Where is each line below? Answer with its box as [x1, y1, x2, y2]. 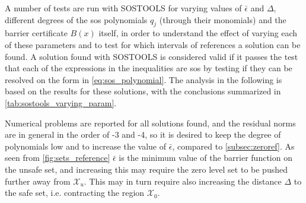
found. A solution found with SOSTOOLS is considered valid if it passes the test [5, 50, 298, 62]
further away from [5, 175, 71, 187]
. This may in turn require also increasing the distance [84, 175, 282, 187]
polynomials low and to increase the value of [5, 139, 167, 152]
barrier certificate [5, 27, 68, 39]
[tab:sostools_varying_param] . [5, 96, 117, 109]
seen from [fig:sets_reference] [5, 151, 110, 164]
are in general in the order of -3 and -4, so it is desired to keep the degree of [5, 128, 281, 141]
